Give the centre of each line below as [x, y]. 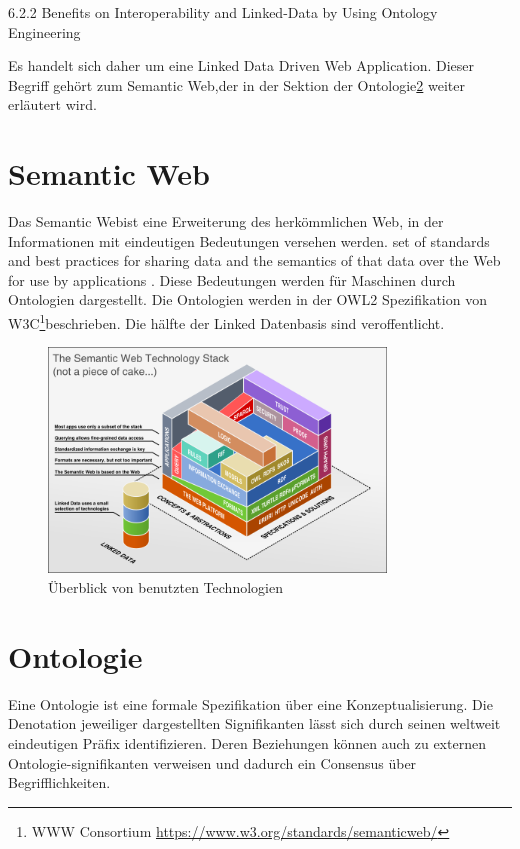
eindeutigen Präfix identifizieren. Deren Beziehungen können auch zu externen [247, 742]
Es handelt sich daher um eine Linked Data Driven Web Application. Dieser [241, 65]
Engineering [44, 31]
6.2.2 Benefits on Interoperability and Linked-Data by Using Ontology [223, 12]
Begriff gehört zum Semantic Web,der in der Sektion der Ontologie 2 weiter [236, 84]
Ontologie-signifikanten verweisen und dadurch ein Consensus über [212, 762]
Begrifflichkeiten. [59, 782]
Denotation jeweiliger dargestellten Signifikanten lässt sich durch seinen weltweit [254, 723]
